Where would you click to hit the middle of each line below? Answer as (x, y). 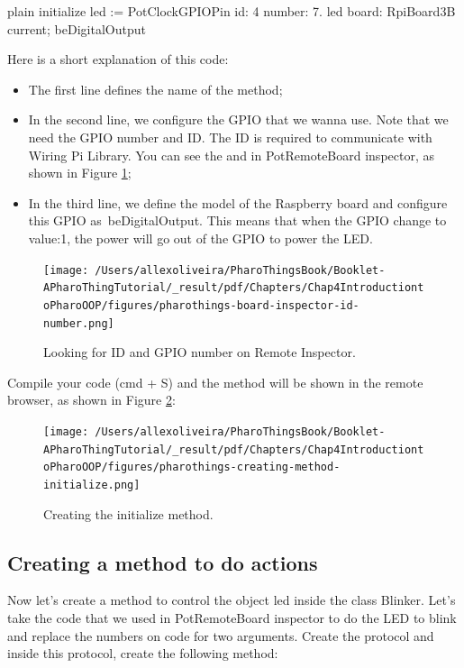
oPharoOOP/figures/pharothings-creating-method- (192, 467)
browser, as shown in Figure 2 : (91, 400)
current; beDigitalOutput (77, 28)
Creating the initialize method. (128, 513)
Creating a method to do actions (163, 562)
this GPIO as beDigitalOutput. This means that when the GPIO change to (237, 220)
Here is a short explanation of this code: (118, 59)
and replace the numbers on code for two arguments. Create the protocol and (221, 635)
